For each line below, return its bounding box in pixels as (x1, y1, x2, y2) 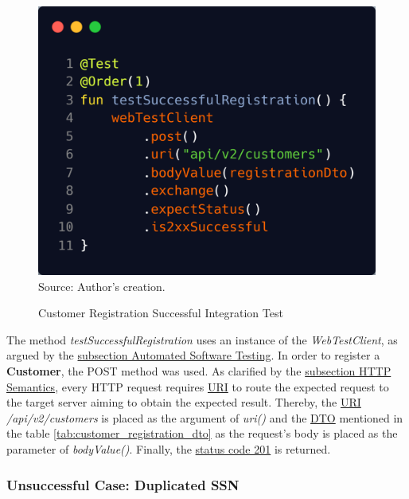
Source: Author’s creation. (38, 277, 166, 294)
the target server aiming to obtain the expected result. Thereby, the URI (6, 394, 361, 411)
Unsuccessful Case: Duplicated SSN (6, 474, 240, 494)
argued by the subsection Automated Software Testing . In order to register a (6, 347, 380, 363)
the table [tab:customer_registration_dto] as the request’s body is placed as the (6, 425, 398, 442)
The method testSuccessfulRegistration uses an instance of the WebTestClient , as (6, 331, 398, 348)
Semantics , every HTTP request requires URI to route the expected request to (6, 378, 389, 395)
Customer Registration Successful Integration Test (38, 305, 283, 321)
